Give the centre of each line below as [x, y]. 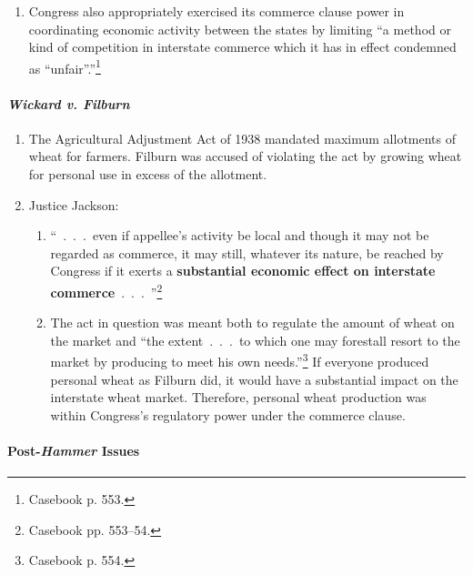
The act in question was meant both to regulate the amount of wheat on [252, 323]
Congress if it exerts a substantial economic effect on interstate [243, 271]
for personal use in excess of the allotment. [148, 174]
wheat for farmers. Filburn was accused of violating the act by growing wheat [245, 156]
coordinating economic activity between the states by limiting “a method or [240, 29]
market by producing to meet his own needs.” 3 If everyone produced [240, 360]
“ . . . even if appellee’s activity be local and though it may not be [240, 235]
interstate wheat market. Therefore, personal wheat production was [238, 397]
